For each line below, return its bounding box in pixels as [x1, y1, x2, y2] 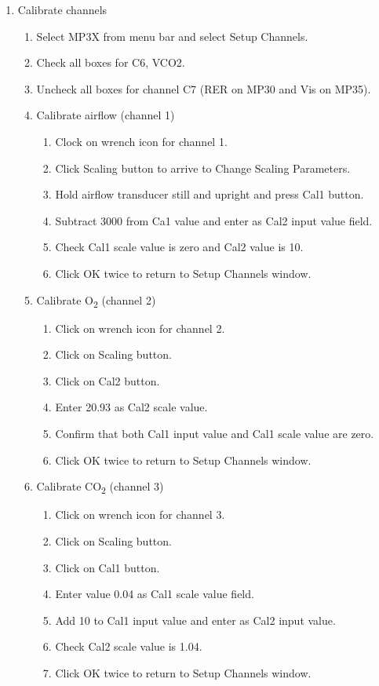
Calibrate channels [17, 2, 108, 17]
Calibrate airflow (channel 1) [36, 107, 175, 123]
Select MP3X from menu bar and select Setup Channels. [36, 27, 308, 44]
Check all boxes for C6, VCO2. [36, 54, 185, 71]
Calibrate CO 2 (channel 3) [36, 478, 164, 497]
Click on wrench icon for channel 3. [55, 506, 225, 523]
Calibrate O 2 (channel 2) [36, 291, 156, 310]
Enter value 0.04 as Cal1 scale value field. [55, 586, 254, 602]
